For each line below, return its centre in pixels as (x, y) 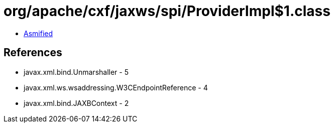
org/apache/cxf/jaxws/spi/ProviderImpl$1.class (167, 11)
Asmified (38, 33)
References (33, 53)
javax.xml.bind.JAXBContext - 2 (76, 103)
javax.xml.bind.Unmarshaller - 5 (76, 72)
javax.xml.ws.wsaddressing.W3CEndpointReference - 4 (116, 87)
